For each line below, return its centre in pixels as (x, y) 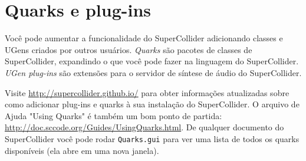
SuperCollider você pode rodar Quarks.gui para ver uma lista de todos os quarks (152, 138)
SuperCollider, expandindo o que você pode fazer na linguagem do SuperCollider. (152, 61)
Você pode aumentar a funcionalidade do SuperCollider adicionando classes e (144, 38)
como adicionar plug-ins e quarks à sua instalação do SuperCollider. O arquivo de (152, 104)
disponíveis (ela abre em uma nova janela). (82, 150)
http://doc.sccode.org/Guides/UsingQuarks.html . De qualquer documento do (144, 127)
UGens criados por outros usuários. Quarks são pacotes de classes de (129, 49)
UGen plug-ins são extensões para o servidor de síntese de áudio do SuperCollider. (153, 72)
